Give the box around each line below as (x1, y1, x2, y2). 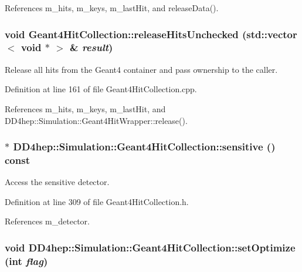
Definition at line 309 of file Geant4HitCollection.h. (5, 195, 189, 207)
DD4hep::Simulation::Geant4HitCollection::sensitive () (13, 139, 276, 154)
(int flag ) (5, 253, 48, 268)
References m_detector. (5, 215, 90, 227)
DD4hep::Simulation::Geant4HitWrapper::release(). (5, 114, 188, 126)
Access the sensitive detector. (5, 176, 110, 188)
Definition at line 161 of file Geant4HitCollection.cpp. (5, 83, 197, 95)
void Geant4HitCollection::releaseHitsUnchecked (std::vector (5, 26, 297, 41)
